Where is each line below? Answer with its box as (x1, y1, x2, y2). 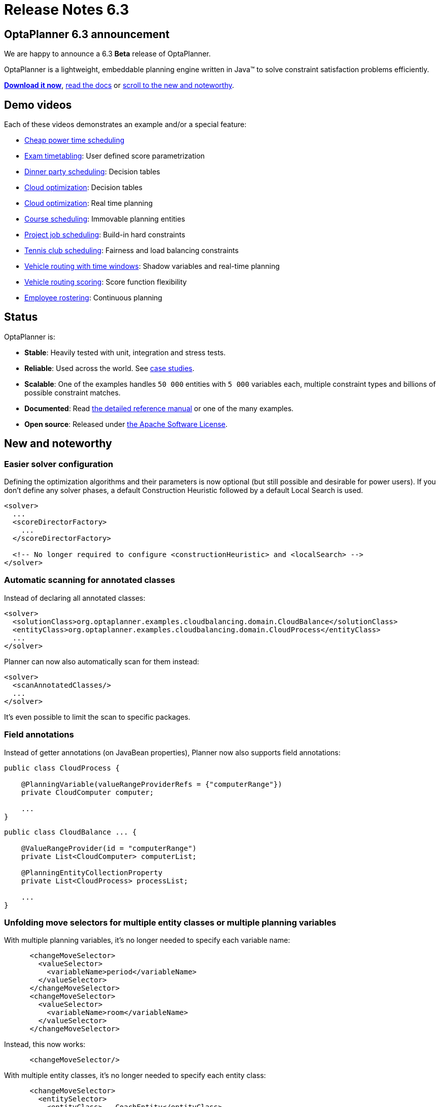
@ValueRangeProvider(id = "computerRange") (21, 844, 197, 852)
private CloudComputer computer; (21, 788, 154, 796)
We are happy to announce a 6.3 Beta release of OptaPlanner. (4, 49, 211, 58)
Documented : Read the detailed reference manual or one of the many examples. (24, 404, 294, 413)
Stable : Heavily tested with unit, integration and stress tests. (24, 348, 226, 357)
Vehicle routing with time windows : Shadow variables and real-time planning (24, 262, 280, 271)
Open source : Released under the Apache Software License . (24, 419, 228, 428)
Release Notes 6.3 (4, 1, 129, 18)
